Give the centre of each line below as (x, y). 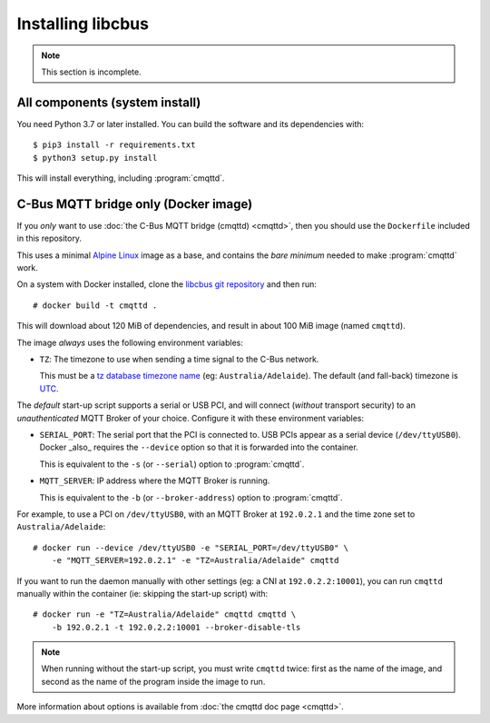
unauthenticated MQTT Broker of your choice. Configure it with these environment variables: (191, 418)
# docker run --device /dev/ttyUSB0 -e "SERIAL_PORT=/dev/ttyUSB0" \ (191, 548)
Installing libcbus (83, 24)
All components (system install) (109, 102)
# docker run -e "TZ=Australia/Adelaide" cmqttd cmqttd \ (165, 614)
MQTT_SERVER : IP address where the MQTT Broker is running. (155, 480)
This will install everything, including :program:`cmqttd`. (121, 178)
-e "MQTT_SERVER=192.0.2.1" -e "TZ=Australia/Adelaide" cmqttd (195, 560)
